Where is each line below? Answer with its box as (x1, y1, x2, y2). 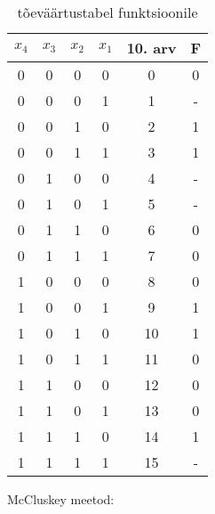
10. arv (126, 37, 177, 58)
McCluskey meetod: (7, 490, 115, 508)
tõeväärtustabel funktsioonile (17, 2, 198, 22)
